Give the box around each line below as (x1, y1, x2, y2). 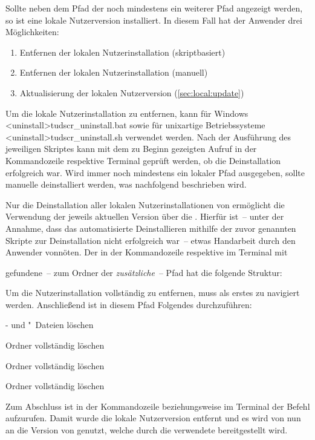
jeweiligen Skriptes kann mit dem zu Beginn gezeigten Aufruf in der (5, 142, 257, 155)
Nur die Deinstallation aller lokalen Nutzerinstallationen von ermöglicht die (5, 198, 285, 211)
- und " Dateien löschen (5, 318, 94, 331)
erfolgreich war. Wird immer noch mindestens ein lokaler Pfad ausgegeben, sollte (5, 166, 305, 179)
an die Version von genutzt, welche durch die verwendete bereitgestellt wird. (5, 424, 288, 436)
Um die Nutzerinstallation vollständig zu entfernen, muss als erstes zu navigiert (5, 286, 300, 299)
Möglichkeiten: (5, 25, 59, 38)
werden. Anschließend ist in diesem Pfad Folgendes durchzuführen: (5, 298, 252, 310)
